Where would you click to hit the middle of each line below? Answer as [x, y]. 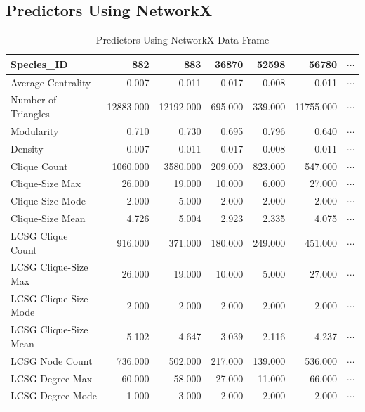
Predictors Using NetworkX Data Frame [182, 40]
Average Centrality [51, 82]
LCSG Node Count [52, 360]
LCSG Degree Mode [54, 395]
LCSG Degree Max [52, 378]
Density [27, 148]
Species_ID [39, 64]
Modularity [35, 130]
